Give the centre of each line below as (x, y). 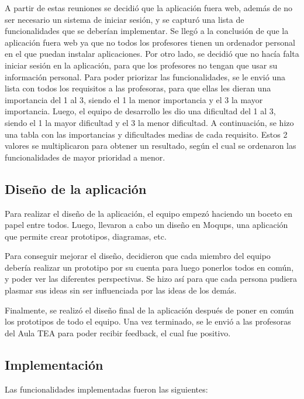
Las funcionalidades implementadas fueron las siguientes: (106, 389)
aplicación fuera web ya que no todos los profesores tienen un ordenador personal (150, 42)
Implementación (54, 364)
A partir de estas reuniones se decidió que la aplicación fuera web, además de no (149, 8)
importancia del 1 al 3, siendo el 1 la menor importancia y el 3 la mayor (134, 99)
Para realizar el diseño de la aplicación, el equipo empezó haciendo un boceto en (148, 213)
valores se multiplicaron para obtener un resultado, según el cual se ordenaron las (151, 146)
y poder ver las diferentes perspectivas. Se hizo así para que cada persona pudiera (151, 279)
